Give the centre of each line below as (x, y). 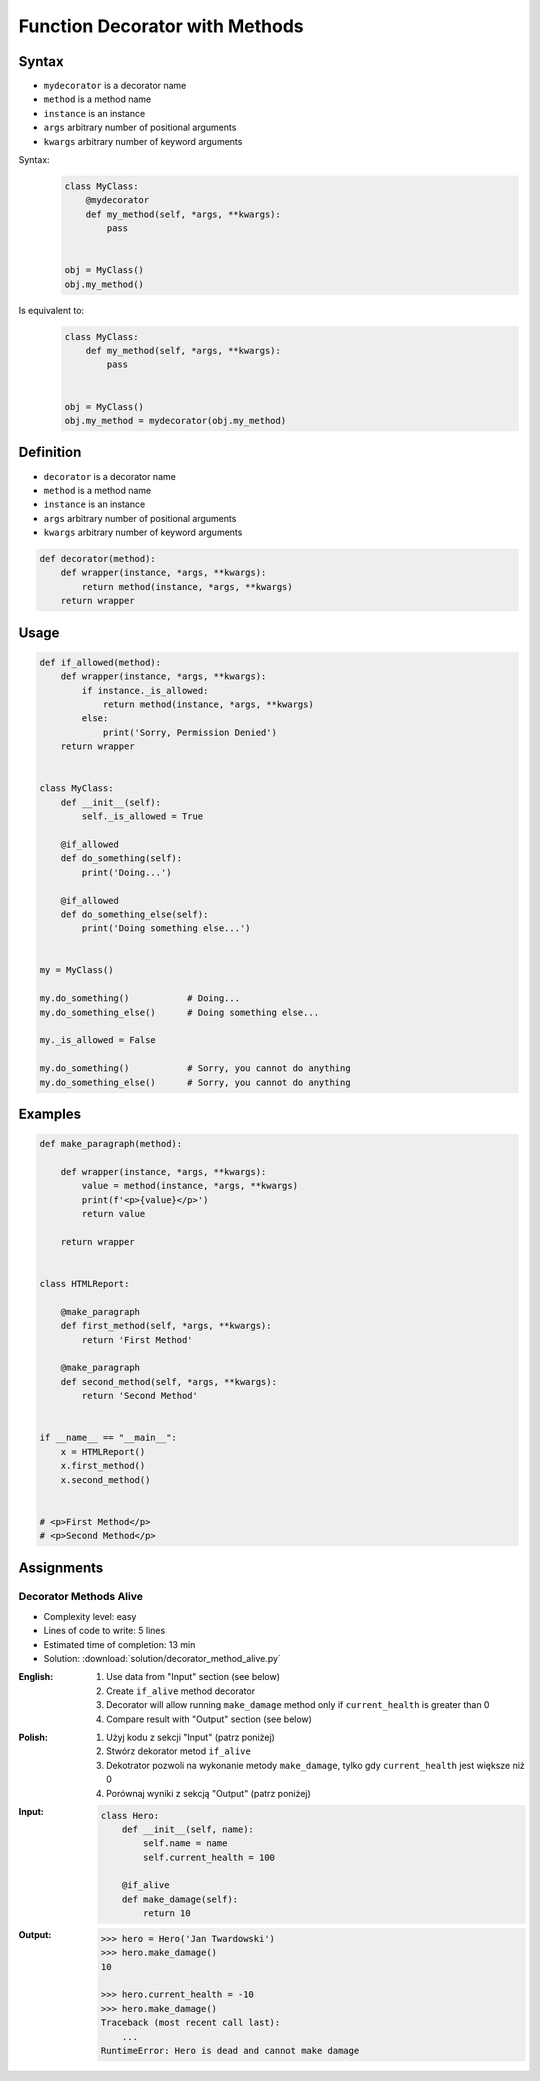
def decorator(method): (98, 559)
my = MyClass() (76, 970)
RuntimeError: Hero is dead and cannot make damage (230, 2050)
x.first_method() (103, 1466)
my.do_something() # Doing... (139, 998)
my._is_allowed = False (98, 1040)
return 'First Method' (137, 1339)
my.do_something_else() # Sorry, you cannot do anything (195, 1082)
